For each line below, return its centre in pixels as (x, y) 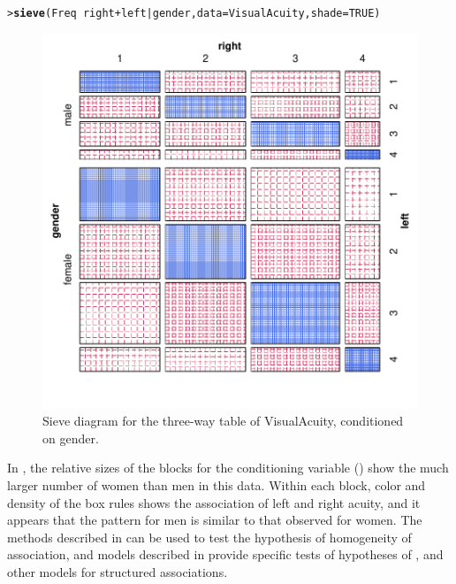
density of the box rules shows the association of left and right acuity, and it (214, 502)
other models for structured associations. (118, 572)
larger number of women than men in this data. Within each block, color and (217, 485)
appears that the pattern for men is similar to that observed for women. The (215, 520)
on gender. (71, 438)
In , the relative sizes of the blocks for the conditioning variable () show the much (228, 468)
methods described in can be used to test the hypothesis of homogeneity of (209, 537)
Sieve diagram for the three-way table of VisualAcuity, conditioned (223, 421)
